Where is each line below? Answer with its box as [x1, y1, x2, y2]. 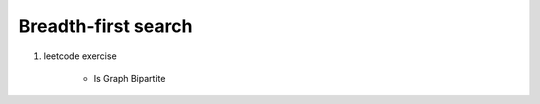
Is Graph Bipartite [93, 72, 166, 84]
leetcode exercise [43, 50, 117, 62]
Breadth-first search [18, 15, 193, 37]
